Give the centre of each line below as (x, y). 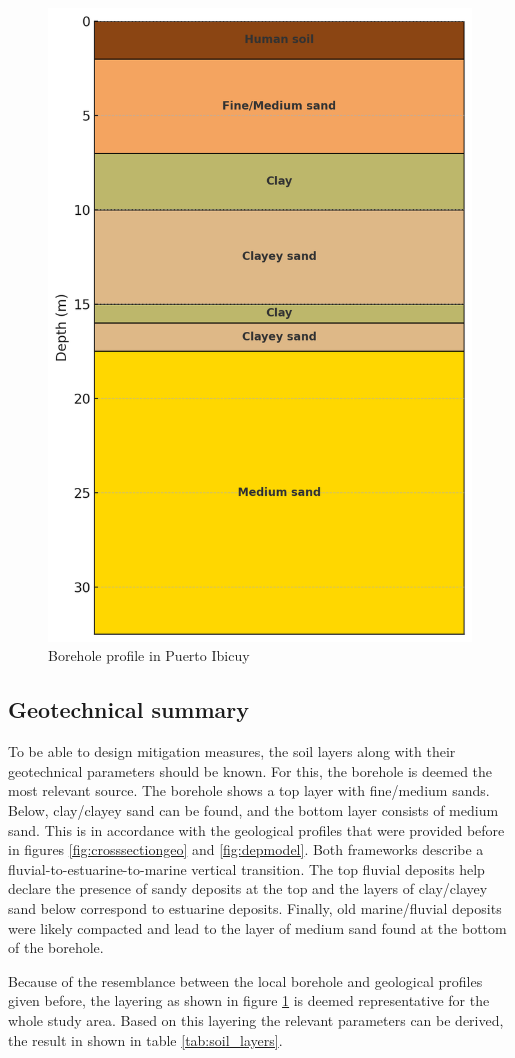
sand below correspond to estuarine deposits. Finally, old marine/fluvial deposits (255, 907)
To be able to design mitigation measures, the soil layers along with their (232, 751)
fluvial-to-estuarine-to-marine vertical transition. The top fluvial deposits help (246, 868)
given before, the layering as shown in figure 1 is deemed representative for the (249, 1000)
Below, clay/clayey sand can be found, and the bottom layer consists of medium (253, 810)
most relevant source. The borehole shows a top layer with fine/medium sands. (249, 790)
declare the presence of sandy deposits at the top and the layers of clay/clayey (248, 888)
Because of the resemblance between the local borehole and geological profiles (245, 980)
